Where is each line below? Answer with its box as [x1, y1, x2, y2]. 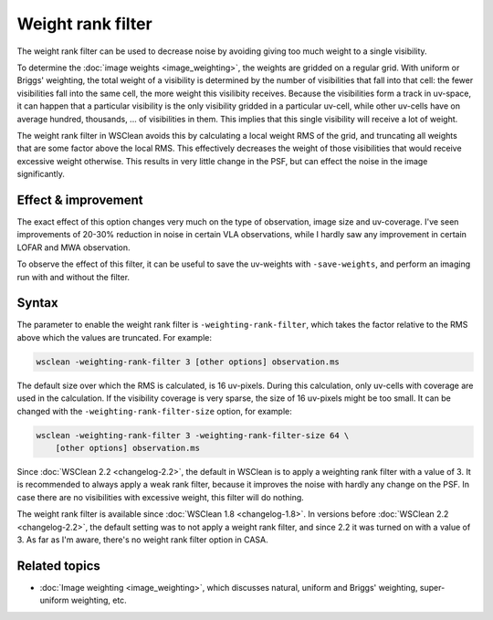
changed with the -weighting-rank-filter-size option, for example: [16, 405, 292, 416]
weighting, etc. [70, 594, 127, 606]
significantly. [16, 169, 66, 180]
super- [419, 582, 446, 593]
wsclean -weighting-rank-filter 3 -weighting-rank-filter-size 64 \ [36, 430, 350, 440]
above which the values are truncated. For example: [16, 331, 212, 342]
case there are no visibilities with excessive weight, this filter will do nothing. [16, 491, 305, 502]
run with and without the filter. [16, 271, 131, 282]
